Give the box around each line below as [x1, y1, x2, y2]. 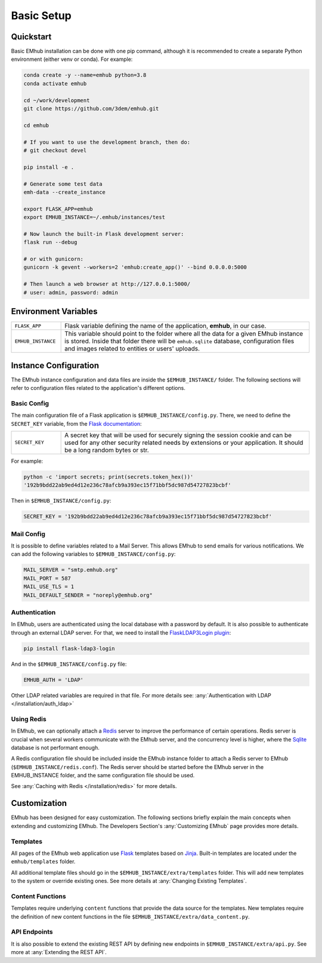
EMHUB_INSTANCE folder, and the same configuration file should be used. [11, 772, 195, 779]
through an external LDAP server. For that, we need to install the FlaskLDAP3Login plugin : [11, 629, 231, 636]
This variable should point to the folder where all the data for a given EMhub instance [64, 330, 304, 338]
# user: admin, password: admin [23, 289, 119, 296]
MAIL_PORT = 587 [23, 575, 72, 582]
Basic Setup [11, 9, 72, 22]
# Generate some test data [23, 180, 103, 187]
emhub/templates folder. [11, 858, 76, 865]
